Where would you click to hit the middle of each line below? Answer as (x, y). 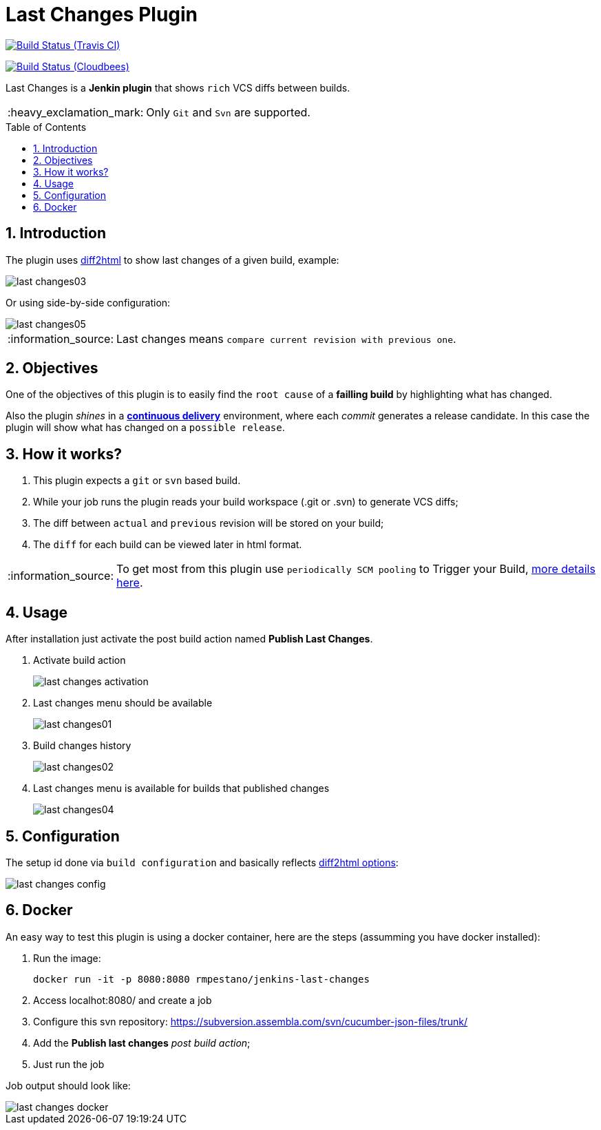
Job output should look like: (68, 1085)
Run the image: (67, 958)
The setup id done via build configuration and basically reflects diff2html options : (202, 862)
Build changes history (82, 746)
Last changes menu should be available (123, 703)
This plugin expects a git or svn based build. (137, 481)
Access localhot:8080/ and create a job (123, 1000)
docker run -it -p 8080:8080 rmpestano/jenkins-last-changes (201, 979)
